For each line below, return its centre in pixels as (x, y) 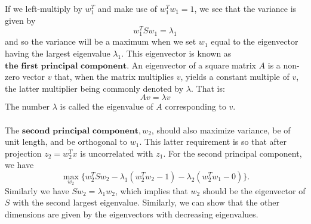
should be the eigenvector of (254, 190)
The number (27, 106)
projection (23, 153)
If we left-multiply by (44, 8)
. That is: (208, 88)
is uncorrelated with (117, 153)
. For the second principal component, (233, 153)
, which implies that (151, 190)
